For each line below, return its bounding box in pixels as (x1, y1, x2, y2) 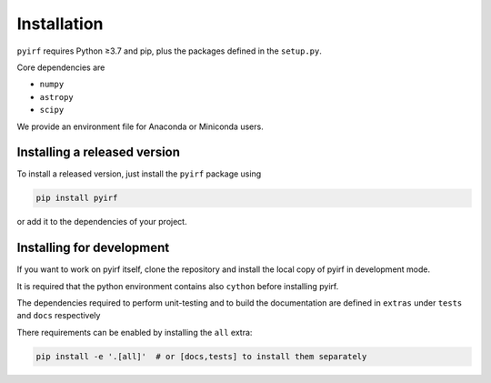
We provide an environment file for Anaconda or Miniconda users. (16, 121, 264, 132)
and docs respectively (16, 310, 101, 321)
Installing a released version (16, 145, 181, 160)
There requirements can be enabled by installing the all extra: (16, 327, 253, 338)
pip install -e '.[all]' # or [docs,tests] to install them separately (35, 351, 367, 361)
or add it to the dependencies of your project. (16, 217, 187, 227)
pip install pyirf (35, 193, 118, 204)
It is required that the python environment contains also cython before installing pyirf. (16, 280, 339, 291)
